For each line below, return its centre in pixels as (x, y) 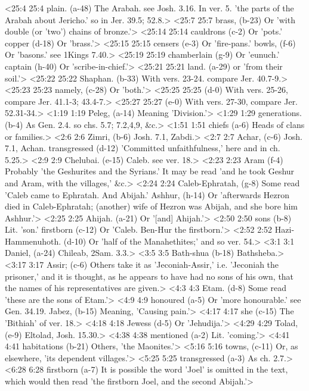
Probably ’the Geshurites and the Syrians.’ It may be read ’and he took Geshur (150, 171)
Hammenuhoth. (33, 241)
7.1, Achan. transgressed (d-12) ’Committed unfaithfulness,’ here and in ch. (143, 148)
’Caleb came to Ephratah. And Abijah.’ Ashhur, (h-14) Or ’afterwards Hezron (147, 194)
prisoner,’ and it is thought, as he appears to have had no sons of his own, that (149, 276)
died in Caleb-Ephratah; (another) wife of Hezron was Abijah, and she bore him (151, 206)
